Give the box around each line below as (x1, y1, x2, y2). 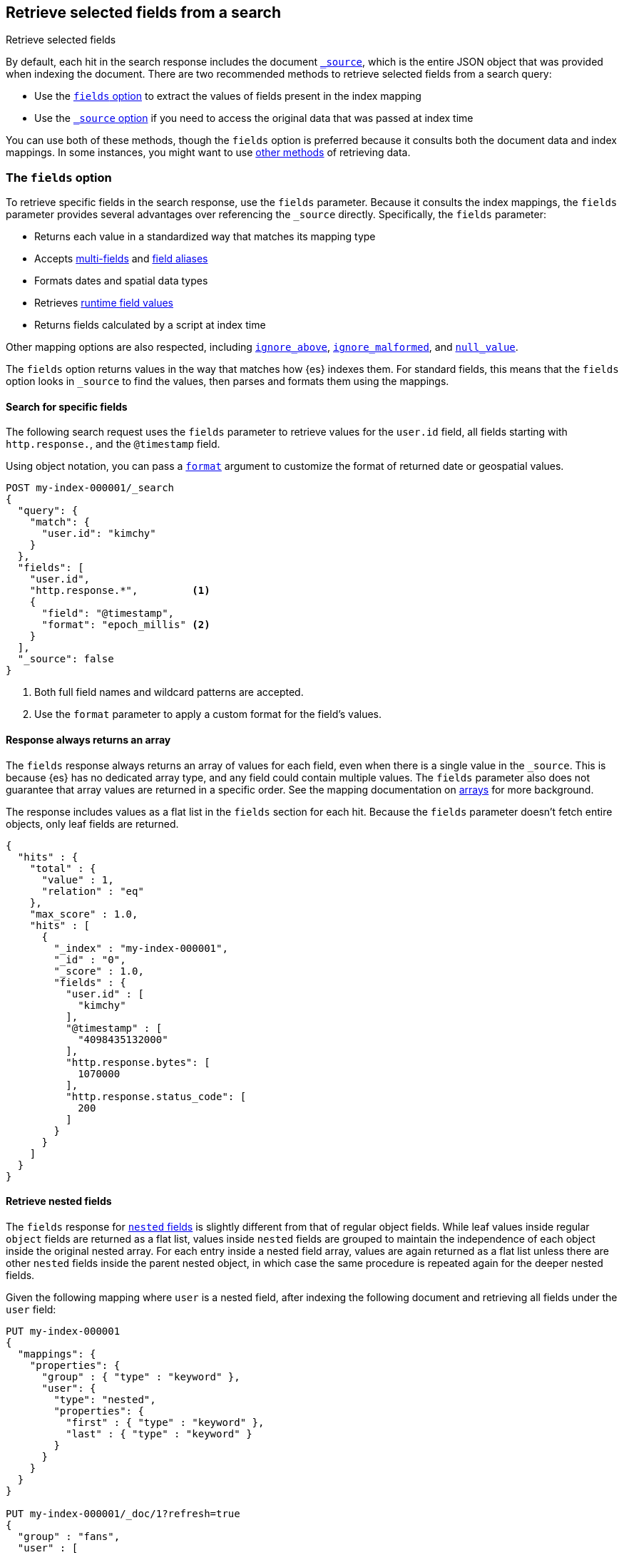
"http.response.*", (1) (29, 585, 210, 597)
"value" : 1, (41, 873, 114, 886)
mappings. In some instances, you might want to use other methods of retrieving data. (6, 146, 411, 159)
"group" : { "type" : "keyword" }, (41, 1370, 240, 1382)
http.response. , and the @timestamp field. (6, 438, 220, 451)
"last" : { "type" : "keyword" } (66, 1427, 252, 1439)
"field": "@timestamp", (41, 607, 175, 620)
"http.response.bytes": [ (66, 1056, 210, 1068)
